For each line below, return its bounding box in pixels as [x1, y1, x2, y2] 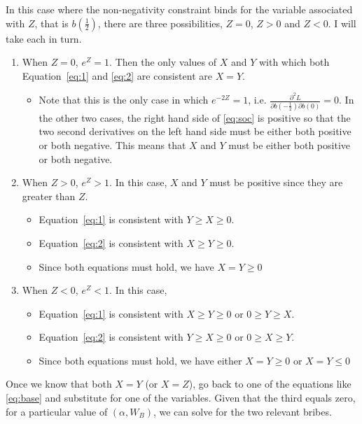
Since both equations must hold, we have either [39, 353, 242, 367]
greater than [22, 188, 76, 203]
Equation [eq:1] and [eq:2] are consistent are [22, 68, 212, 83]
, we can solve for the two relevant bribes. [153, 404, 332, 418]
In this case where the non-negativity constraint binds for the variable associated [6, 2, 353, 16]
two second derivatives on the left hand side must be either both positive [39, 124, 351, 139]
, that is [34, 15, 69, 30]
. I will [328, 15, 356, 30]
